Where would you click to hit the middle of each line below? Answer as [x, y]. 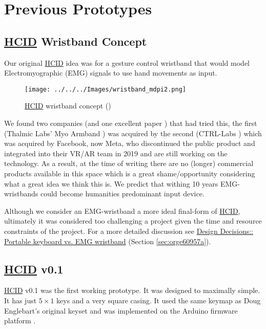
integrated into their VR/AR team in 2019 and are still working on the [116, 153]
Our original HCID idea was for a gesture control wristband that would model [127, 62]
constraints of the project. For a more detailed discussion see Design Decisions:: [129, 231]
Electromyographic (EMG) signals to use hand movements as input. [111, 73]
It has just [21, 300]
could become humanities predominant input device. [122, 194]
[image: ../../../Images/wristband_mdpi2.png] [105, 89]
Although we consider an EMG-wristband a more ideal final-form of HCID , [122, 211]
